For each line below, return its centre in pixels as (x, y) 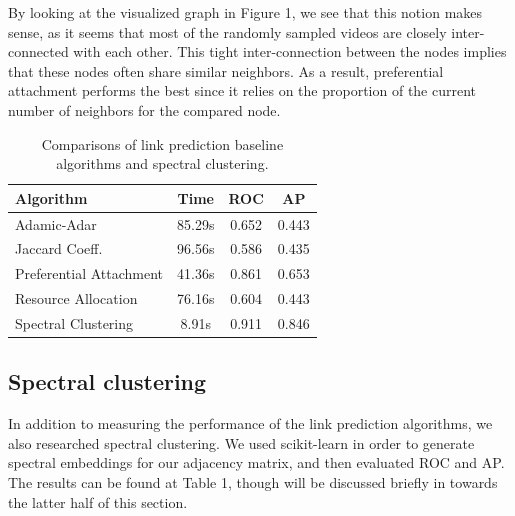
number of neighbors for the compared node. (144, 109)
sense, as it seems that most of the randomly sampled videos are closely (227, 31)
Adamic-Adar (56, 223)
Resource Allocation (76, 298)
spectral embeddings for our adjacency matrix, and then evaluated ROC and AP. (256, 462)
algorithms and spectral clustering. (162, 163)
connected (38, 51)
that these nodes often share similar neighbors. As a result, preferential (226, 70)
